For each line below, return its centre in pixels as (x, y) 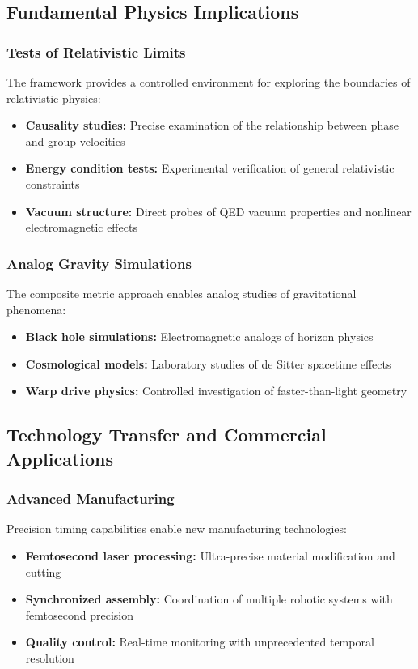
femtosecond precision (79, 614)
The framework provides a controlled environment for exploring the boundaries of (209, 82)
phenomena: (36, 309)
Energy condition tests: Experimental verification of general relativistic (210, 168)
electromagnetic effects (81, 227)
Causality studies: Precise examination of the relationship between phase (212, 125)
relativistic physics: (54, 98)
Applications (60, 458)
